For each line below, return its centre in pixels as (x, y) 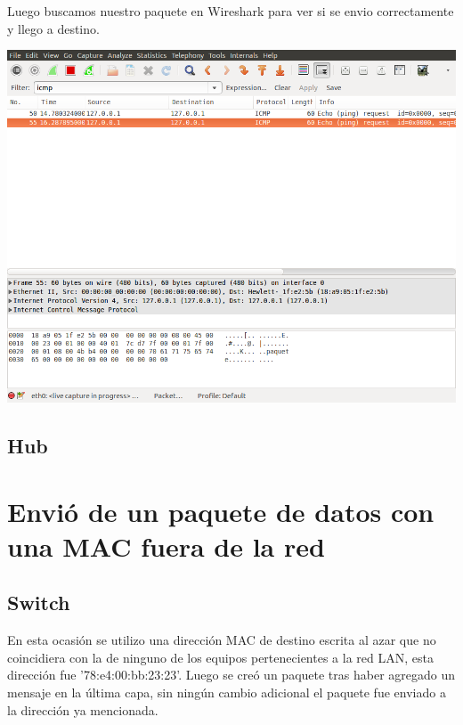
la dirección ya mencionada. (83, 709)
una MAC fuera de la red (166, 546)
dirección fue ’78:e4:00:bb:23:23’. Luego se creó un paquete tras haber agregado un (231, 675)
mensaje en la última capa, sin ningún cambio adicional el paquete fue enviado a (227, 692)
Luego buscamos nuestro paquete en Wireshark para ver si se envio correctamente (231, 11)
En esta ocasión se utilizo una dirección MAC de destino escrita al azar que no (222, 640)
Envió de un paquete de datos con (221, 511)
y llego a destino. (53, 28)
